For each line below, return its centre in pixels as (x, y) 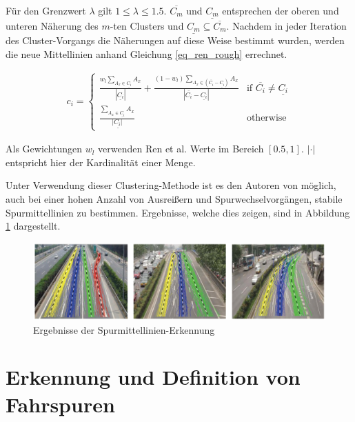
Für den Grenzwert (46, 10)
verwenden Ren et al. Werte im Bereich (181, 149)
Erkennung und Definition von (153, 377)
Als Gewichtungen (44, 149)
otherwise (266, 118)
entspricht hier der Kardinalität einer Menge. (101, 162)
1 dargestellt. (33, 226)
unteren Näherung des (52, 25)
